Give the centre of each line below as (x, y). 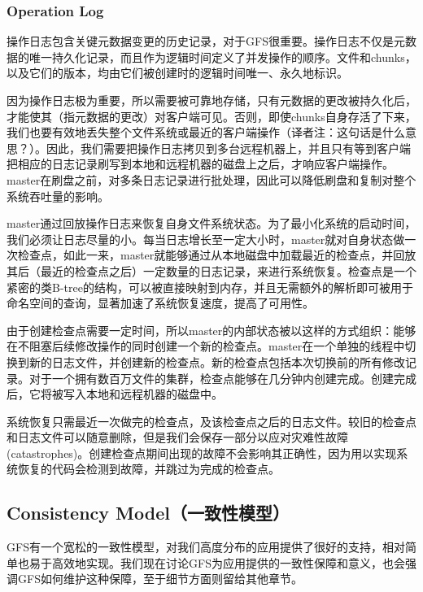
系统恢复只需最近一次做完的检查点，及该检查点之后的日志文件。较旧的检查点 (211, 421)
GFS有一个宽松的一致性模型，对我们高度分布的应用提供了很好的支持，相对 (206, 547)
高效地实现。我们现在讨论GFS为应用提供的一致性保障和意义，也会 (228, 562)
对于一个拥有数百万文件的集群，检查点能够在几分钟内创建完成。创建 (211, 378)
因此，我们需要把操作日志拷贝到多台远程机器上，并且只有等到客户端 (228, 148)
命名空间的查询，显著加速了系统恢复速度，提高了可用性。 (160, 303)
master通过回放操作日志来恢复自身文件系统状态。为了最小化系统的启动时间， (211, 223)
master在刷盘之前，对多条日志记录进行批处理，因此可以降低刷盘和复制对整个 (211, 179)
